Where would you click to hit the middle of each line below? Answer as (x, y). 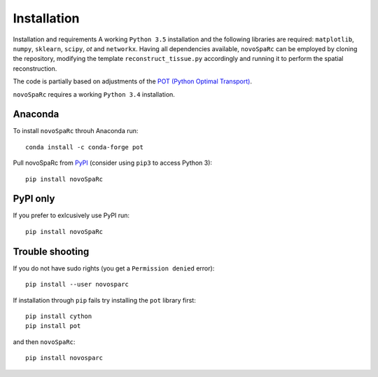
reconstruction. (35, 68)
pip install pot (53, 326)
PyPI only (34, 199)
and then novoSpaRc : (44, 342)
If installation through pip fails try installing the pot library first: (104, 300)
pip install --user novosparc (77, 285)
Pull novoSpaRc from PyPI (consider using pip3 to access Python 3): (113, 163)
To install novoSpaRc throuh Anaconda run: (76, 131)
